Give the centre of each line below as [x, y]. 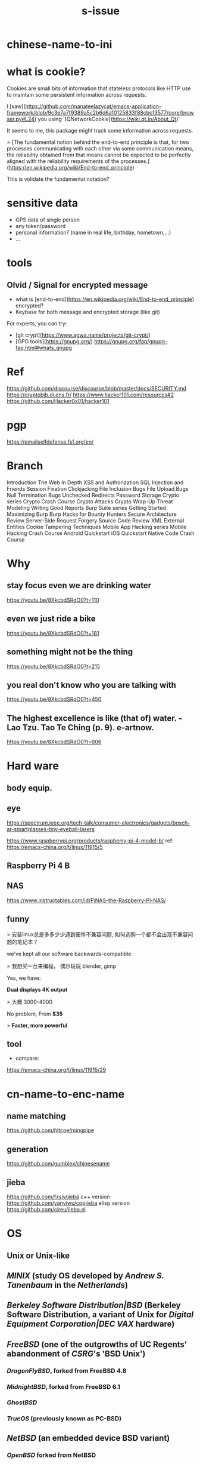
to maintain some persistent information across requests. [76, 95]
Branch [25, 466]
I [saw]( [16, 106]
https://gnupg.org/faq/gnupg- [130, 342]
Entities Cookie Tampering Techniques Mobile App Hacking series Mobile [97, 527]
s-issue [101, 11]
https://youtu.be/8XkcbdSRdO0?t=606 [54, 742]
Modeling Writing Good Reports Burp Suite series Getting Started [86, 508]
